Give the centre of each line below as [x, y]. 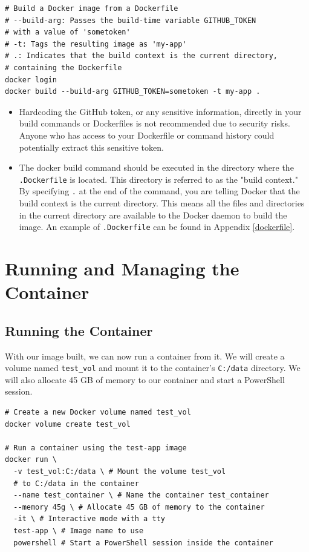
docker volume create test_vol [68, 424]
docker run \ [31, 460]
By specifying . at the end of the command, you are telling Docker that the [159, 191]
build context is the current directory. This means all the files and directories [162, 203]
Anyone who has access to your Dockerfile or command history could [147, 135]
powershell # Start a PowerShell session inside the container [143, 543]
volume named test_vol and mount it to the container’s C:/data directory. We [153, 368]
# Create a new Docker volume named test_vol [98, 412]
